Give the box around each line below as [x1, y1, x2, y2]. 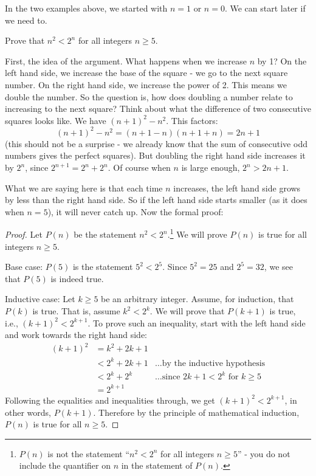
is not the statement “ [47, 447, 130, 460]
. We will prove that [149, 305, 225, 317]
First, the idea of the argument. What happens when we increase [5, 54, 247, 67]
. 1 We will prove [167, 226, 227, 241]
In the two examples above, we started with [5, 2, 168, 14]
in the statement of [121, 459, 193, 472]
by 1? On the [257, 54, 307, 67]
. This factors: [166, 114, 218, 126]
